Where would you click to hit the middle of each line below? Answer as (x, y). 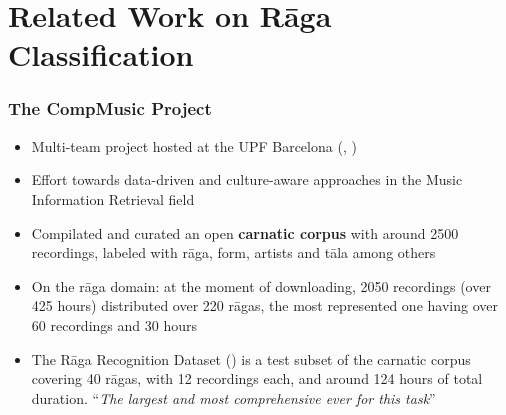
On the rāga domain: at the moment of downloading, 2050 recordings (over (261, 285)
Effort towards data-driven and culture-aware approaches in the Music (247, 179)
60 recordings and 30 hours (114, 324)
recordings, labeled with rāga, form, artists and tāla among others (233, 252)
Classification (101, 54)
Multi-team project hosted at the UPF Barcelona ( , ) (194, 145)
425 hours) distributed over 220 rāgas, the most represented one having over (264, 305)
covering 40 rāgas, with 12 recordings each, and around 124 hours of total (257, 378)
